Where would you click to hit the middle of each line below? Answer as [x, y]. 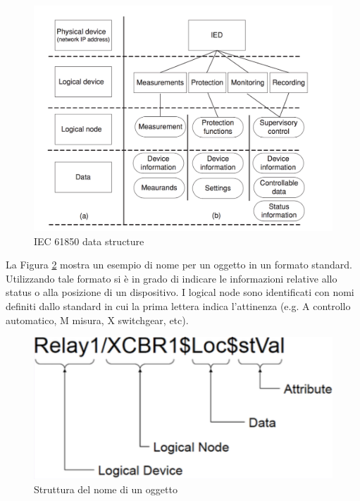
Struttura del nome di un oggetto [106, 489]
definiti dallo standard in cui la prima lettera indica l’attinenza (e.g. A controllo [178, 306]
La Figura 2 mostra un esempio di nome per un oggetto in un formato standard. [179, 265]
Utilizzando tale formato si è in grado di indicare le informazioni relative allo [172, 278]
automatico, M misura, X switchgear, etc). [97, 320]
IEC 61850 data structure [89, 241]
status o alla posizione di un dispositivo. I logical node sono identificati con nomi [180, 292]
